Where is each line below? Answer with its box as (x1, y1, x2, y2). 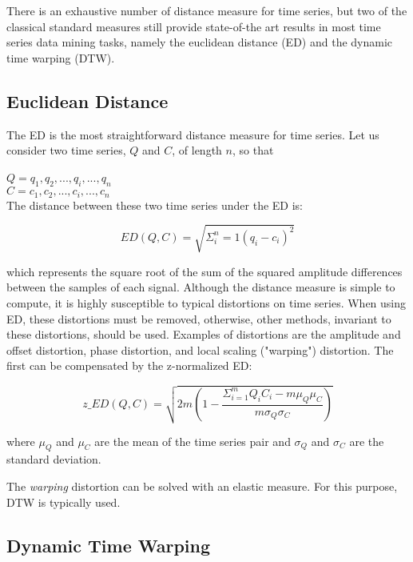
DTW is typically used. (6, 493, 121, 510)
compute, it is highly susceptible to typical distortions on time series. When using (6, 294, 407, 311)
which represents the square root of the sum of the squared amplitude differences (6, 263, 403, 279)
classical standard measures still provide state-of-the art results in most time (6, 18, 381, 34)
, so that (232, 142, 274, 159)
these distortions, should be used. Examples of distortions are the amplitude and (6, 326, 401, 343)
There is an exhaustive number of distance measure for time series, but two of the (6, 2, 407, 18)
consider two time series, (6, 142, 126, 159)
